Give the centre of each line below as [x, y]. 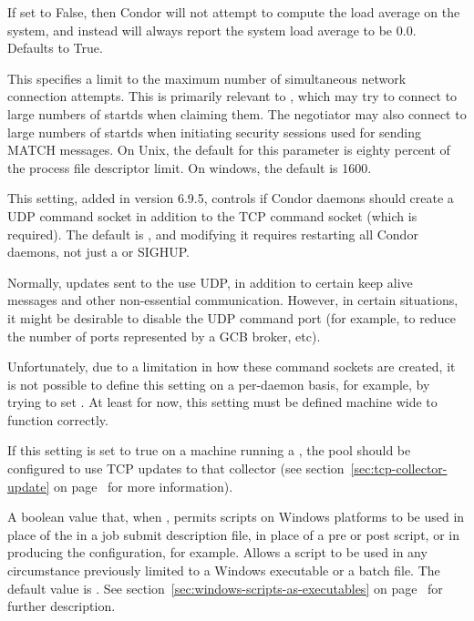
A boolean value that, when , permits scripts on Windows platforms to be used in [236, 517]
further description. [62, 606]
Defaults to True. [55, 48]
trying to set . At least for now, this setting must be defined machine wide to [222, 402]
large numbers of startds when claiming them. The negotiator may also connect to [237, 113]
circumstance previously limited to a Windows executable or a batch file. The [224, 570]
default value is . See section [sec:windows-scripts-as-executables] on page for [225, 588]
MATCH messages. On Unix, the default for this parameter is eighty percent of [229, 150]
